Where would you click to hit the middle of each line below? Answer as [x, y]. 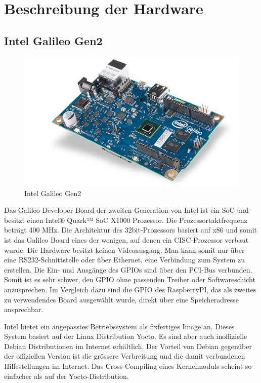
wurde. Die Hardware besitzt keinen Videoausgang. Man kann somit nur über [124, 250]
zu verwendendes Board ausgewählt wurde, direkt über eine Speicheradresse [121, 299]
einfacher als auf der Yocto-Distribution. [67, 376]
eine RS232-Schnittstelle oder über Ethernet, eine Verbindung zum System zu [124, 260]
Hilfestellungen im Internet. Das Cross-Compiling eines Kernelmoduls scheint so [128, 366]
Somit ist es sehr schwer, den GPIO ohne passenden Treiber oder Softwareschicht [130, 279]
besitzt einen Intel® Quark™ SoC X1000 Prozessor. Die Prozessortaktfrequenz [126, 220]
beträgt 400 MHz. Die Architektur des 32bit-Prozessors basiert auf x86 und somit [131, 230]
